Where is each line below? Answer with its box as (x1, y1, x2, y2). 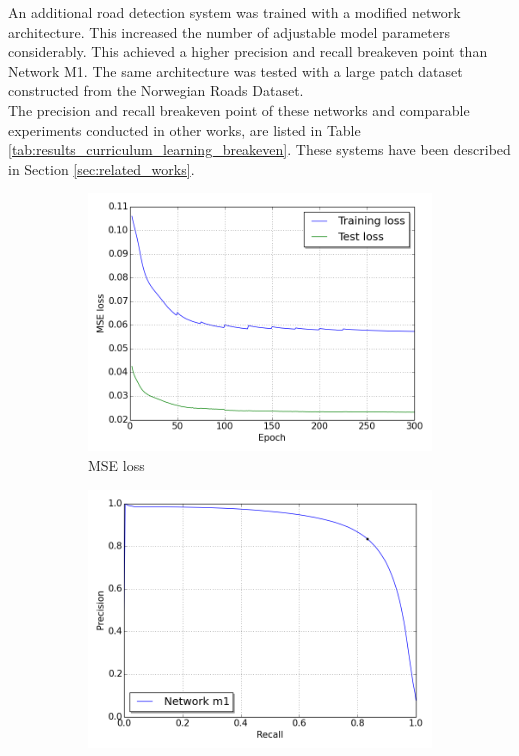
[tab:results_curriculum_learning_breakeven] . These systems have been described (8, 139, 511, 160)
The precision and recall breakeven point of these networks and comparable (8, 99, 470, 120)
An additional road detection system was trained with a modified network (8, 2, 461, 22)
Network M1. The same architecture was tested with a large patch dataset (8, 60, 463, 81)
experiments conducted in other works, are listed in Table (8, 119, 361, 140)
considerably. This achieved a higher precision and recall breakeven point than (8, 41, 488, 62)
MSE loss (88, 454, 145, 475)
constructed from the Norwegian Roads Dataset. (8, 80, 304, 101)
